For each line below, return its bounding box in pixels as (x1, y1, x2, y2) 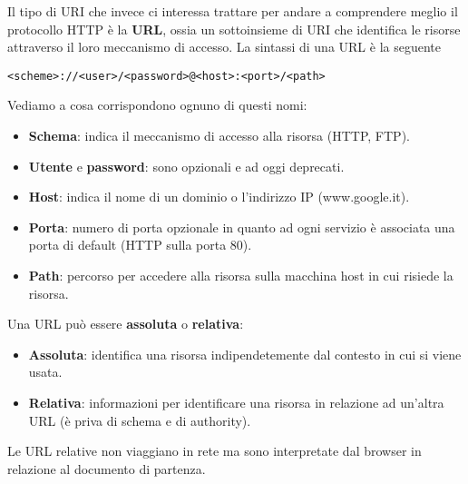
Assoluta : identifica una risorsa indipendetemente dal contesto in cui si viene (28, 344, 462, 363)
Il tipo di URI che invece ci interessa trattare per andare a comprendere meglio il (7, 2, 458, 20)
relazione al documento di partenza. (7, 459, 206, 478)
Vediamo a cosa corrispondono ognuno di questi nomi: (7, 95, 307, 114)
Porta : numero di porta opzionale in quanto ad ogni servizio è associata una (28, 217, 455, 236)
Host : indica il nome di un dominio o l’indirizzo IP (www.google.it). (28, 187, 410, 206)
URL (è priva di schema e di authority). (28, 410, 251, 430)
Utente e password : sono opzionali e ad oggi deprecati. (28, 156, 345, 175)
